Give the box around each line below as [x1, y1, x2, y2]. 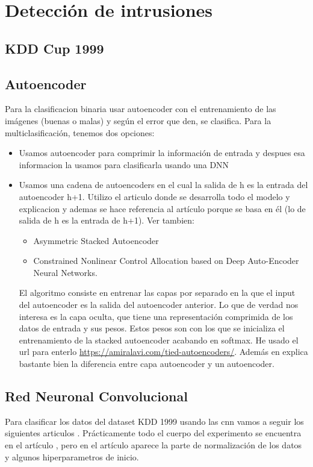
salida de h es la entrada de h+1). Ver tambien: [19, 214, 194, 227]
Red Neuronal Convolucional [5, 387, 188, 406]
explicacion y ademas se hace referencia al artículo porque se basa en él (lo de [19, 202, 306, 215]
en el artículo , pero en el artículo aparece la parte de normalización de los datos [5, 439, 302, 451]
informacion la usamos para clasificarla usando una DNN [19, 158, 229, 171]
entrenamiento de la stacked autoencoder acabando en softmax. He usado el [19, 333, 299, 346]
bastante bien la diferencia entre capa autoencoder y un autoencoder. [19, 357, 274, 370]
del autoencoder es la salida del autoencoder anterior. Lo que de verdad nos [19, 298, 299, 311]
